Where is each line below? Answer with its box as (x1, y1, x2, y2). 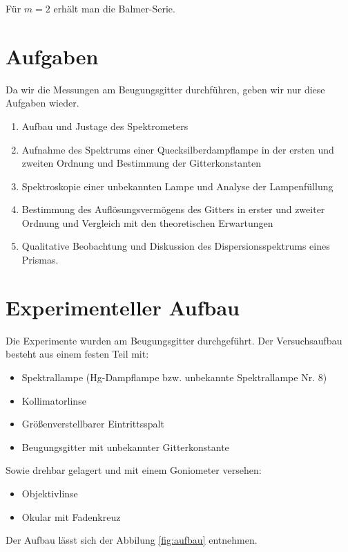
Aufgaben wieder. (6, 95, 79, 110)
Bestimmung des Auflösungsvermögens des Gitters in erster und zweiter (21, 202, 325, 217)
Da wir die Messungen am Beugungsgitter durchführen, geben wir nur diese (6, 82, 325, 96)
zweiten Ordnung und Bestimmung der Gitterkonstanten (21, 156, 262, 170)
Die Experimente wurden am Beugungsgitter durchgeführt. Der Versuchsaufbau (6, 333, 342, 347)
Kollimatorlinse (21, 393, 86, 407)
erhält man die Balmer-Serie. (53, 1, 175, 15)
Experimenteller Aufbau (6, 293, 240, 321)
